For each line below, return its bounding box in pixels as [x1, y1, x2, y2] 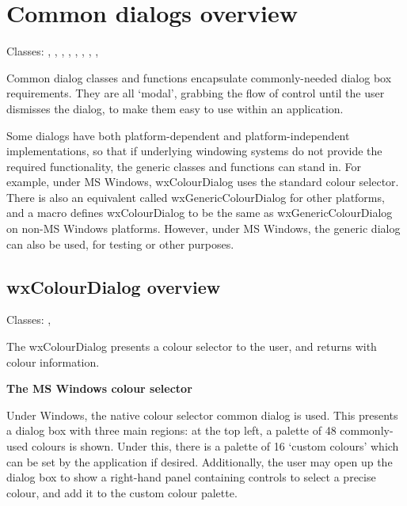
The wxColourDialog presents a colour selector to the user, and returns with [6, 338, 377, 355]
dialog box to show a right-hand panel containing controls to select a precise [6, 469, 376, 485]
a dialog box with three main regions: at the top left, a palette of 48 [6, 422, 337, 439]
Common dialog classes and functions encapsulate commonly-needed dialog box [6, 69, 392, 86]
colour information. [6, 353, 100, 370]
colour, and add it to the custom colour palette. [6, 484, 238, 500]
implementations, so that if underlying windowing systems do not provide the [6, 143, 382, 159]
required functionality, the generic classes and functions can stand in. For [6, 158, 361, 174]
